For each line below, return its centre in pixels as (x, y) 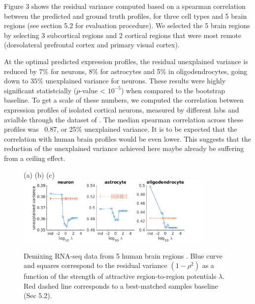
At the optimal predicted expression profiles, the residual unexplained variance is (126, 61)
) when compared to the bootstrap (173, 90)
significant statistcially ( (40, 90)
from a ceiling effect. (35, 158)
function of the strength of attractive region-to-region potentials (120, 276)
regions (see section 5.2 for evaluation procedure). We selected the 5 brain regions (127, 25)
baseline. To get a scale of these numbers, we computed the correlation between (124, 100)
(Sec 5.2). (38, 295)
